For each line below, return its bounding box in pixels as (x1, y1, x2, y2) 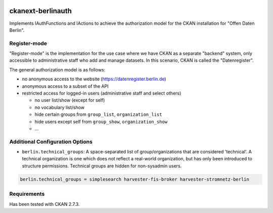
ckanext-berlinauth (9, 7, 72, 15)
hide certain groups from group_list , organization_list (34, 111, 162, 117)
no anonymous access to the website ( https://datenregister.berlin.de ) (22, 76, 166, 82)
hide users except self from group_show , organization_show (34, 118, 168, 124)
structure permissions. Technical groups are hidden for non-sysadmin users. (22, 162, 182, 169)
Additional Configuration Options (9, 138, 93, 145)
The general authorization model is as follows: (9, 66, 106, 73)
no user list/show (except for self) (34, 97, 105, 103)
